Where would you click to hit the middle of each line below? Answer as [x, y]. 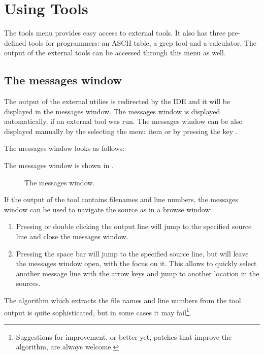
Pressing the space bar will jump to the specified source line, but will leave [132, 253]
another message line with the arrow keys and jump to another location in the [138, 273]
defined [15, 42]
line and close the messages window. [72, 236]
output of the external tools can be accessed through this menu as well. [115, 53]
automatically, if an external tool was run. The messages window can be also [123, 121]
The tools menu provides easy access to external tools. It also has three [115, 33]
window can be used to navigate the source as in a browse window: [108, 209]
